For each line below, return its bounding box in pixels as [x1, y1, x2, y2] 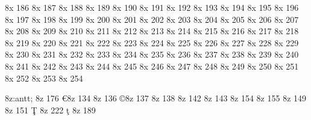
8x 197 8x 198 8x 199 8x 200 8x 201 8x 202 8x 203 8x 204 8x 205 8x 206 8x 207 [5, 13, 299, 25]
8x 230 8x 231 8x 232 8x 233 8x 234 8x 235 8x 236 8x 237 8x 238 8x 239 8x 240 [5, 48, 299, 61]
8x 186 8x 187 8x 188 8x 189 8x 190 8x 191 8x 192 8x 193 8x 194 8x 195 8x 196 [5, 1, 299, 13]
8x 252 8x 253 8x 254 [5, 71, 83, 84]
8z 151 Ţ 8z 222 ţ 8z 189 [5, 103, 96, 116]
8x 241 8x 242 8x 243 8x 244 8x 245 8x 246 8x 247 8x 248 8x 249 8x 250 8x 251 [5, 59, 299, 72]
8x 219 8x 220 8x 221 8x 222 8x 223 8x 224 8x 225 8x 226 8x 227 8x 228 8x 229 [5, 36, 299, 49]
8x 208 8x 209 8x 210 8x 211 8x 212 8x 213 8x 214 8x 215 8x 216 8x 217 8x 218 [5, 25, 299, 37]
